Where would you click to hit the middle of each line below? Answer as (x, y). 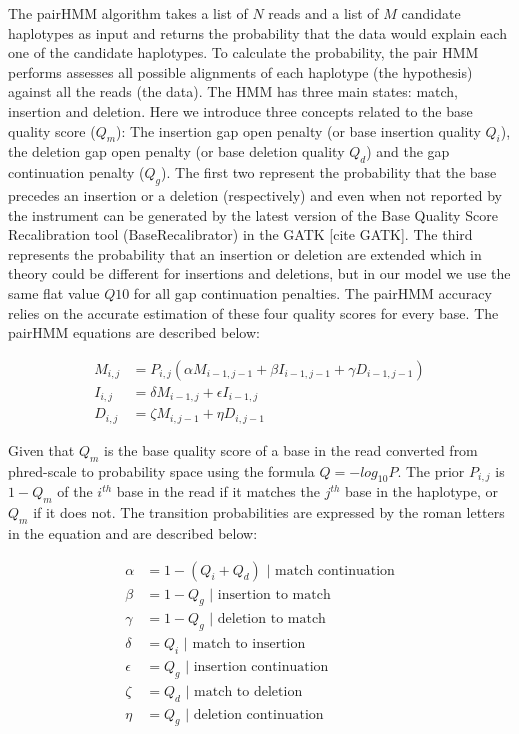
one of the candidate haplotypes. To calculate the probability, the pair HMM (243, 52)
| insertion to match (270, 594)
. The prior (431, 470)
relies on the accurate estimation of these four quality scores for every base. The (253, 312)
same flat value (54, 292)
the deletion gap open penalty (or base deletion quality (176, 151)
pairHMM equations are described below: (134, 332)
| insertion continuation (257, 667)
